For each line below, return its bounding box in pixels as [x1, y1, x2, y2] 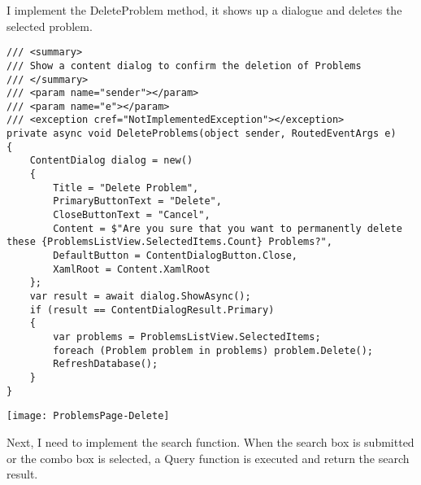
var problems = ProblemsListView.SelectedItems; [53, 330, 321, 343]
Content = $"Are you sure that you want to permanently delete [53, 222, 402, 234]
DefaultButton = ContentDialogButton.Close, [53, 250, 297, 262]
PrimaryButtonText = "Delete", [53, 195, 222, 208]
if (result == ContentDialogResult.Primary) [29, 304, 275, 316]
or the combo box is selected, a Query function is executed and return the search [7, 449, 410, 466]
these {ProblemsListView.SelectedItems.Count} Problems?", [7, 236, 332, 248]
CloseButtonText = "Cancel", [53, 209, 210, 221]
